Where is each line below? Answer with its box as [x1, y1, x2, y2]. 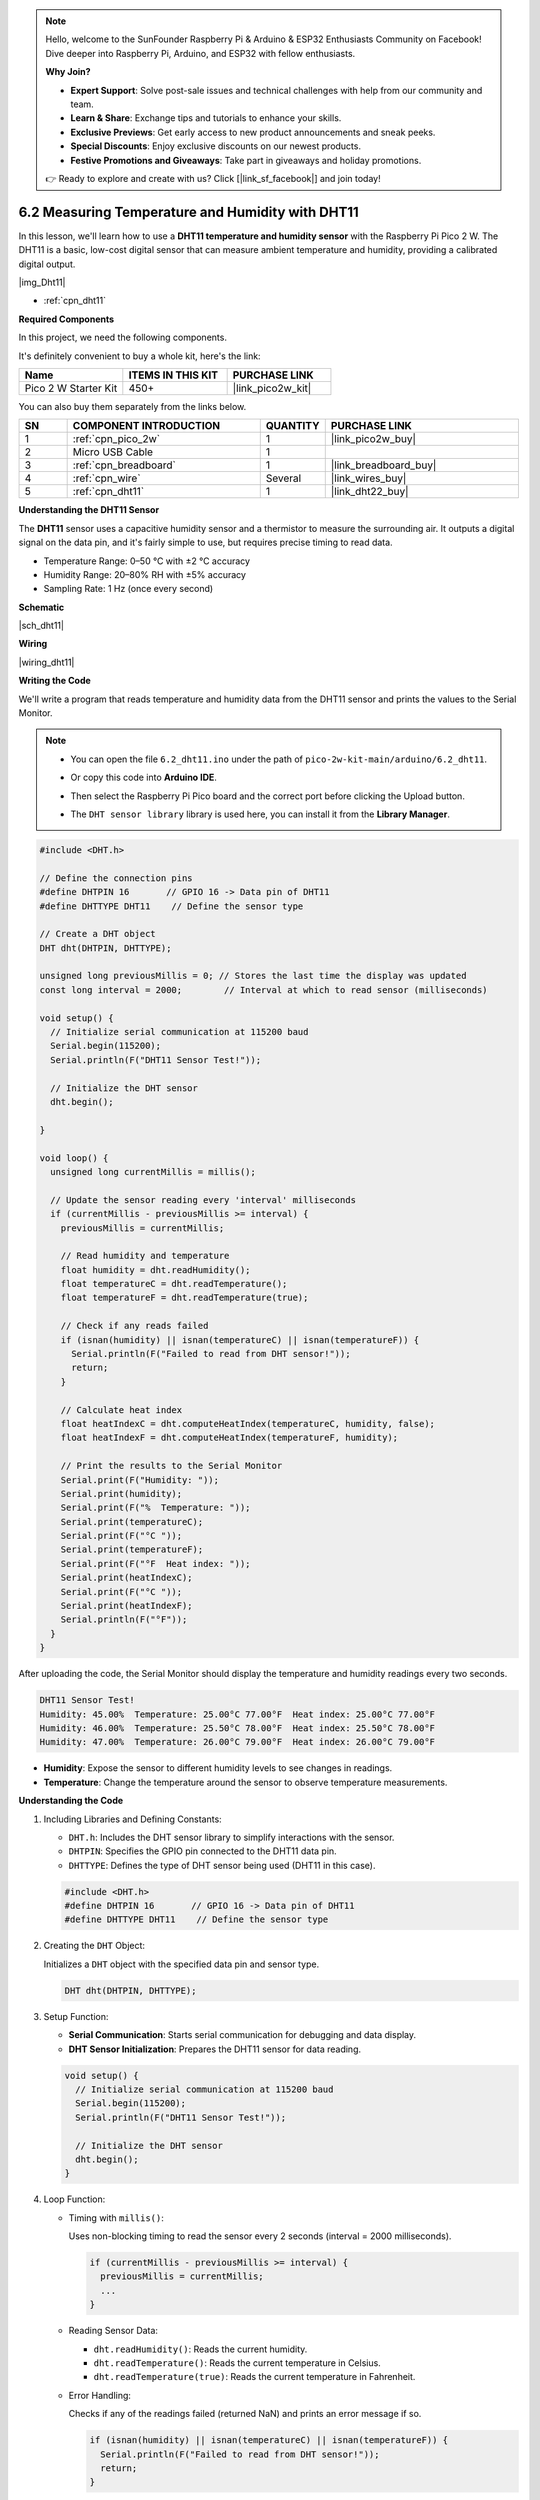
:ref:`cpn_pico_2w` [72, 432, 160, 446]
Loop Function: [43, 2193, 106, 2205]
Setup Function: [43, 2010, 109, 2022]
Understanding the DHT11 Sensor [18, 504, 160, 516]
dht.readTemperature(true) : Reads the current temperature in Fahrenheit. [93, 2371, 416, 2383]
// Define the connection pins [39, 872, 194, 884]
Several [265, 471, 302, 485]
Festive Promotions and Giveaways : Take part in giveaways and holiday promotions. [70, 154, 422, 166]
